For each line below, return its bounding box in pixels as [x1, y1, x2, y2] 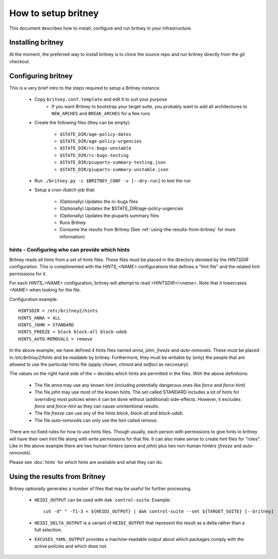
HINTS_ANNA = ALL [18, 315, 61, 321]
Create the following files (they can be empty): [34, 120, 131, 126]
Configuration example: [9, 296, 58, 302]
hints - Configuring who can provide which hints [9, 246, 130, 253]
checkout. [9, 58, 30, 64]
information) [59, 233, 85, 239]
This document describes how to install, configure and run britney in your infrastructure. [9, 25, 192, 31]
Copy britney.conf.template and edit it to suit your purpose [34, 96, 167, 103]
